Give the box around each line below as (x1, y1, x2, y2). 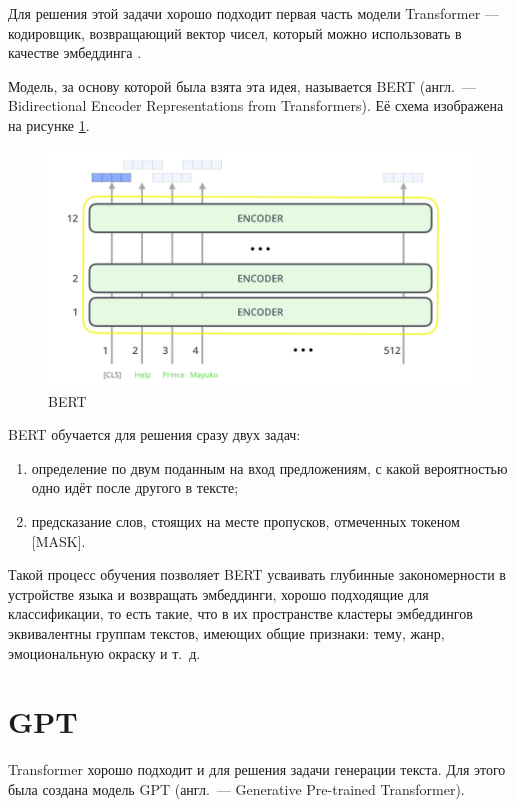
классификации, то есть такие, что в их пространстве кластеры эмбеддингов (8, 603, 473, 624)
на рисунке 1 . (8, 114, 90, 135)
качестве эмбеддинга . (8, 42, 142, 63)
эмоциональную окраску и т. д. (8, 642, 201, 663)
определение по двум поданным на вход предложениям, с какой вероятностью (31, 457, 508, 478)
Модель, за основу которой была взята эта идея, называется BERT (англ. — (8, 75, 476, 96)
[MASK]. (31, 530, 86, 551)
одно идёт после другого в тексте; (31, 477, 239, 498)
